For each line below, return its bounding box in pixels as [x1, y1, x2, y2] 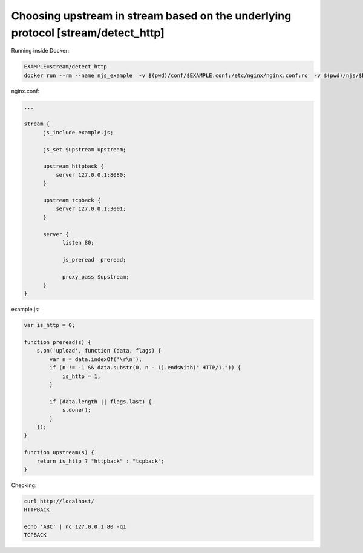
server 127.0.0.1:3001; [55, 205, 126, 212]
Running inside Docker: [11, 47, 70, 55]
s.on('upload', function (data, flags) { [36, 347, 162, 354]
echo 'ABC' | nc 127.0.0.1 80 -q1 [24, 523, 126, 530]
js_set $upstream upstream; [43, 146, 126, 153]
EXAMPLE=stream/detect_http [24, 64, 107, 70]
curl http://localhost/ [24, 497, 95, 505]
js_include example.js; [43, 129, 114, 136]
